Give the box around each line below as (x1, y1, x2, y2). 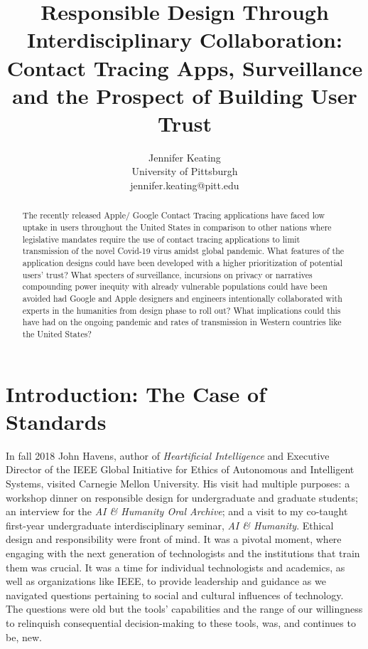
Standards (6, 406, 107, 436)
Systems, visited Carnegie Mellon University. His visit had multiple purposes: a (6, 475, 350, 490)
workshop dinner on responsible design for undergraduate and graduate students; (6, 490, 358, 505)
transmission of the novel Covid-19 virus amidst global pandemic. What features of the (22, 245, 345, 257)
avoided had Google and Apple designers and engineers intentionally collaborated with (22, 292, 342, 305)
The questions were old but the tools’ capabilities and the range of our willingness (6, 601, 363, 616)
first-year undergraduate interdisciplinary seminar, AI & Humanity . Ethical (6, 517, 334, 532)
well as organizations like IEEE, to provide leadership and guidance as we (6, 574, 326, 589)
